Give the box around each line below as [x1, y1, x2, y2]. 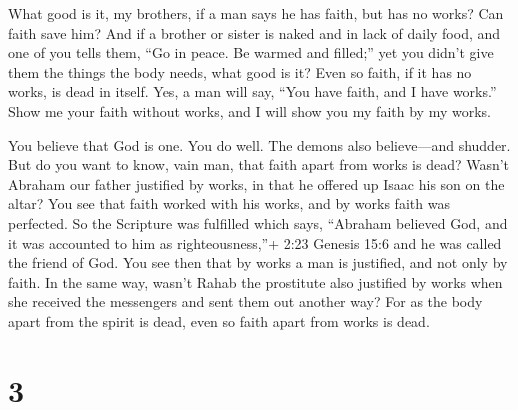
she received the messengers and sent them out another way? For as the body [8, 291, 483, 312]
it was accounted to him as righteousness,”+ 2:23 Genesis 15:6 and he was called [8, 232, 502, 253]
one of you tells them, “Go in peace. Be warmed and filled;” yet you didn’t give [8, 42, 494, 63]
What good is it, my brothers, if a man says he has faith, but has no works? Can [8, 3, 504, 23]
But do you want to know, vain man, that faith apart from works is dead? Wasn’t [8, 154, 510, 175]
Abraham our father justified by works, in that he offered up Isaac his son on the [8, 173, 505, 194]
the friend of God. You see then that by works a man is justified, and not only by [8, 252, 508, 273]
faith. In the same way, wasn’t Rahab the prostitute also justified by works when [8, 271, 503, 292]
